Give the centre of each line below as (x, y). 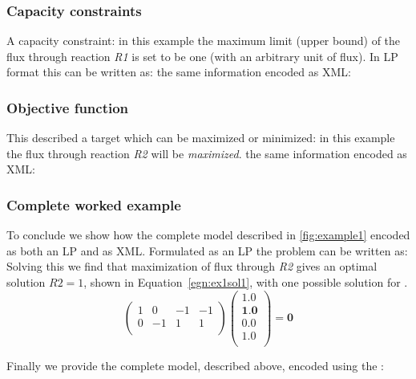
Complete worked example (94, 204)
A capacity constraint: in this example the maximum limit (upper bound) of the (204, 41)
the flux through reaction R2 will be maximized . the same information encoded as (207, 153)
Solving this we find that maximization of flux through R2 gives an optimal (192, 266)
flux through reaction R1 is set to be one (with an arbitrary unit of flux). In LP (202, 56)
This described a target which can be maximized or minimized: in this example (201, 138)
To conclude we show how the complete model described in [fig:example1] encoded (208, 235)
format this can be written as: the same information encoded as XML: (179, 72)
